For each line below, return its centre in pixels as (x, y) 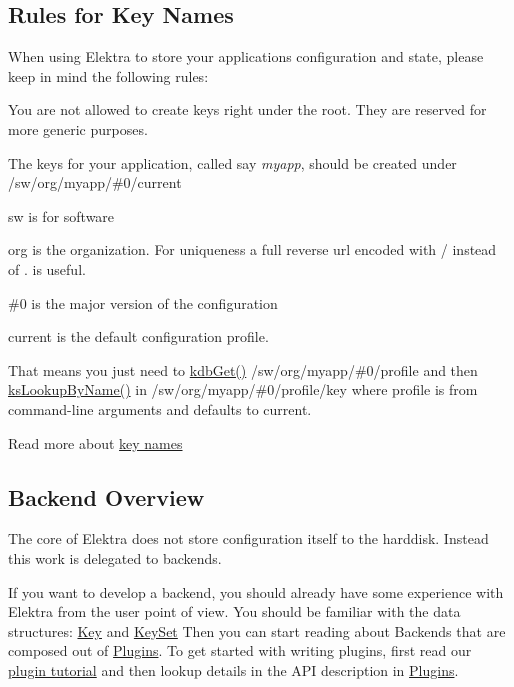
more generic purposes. (78, 128)
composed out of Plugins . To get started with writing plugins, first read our (240, 650)
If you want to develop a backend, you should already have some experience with (256, 591)
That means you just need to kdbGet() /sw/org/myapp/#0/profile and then (243, 369)
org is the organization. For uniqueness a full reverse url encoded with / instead (252, 249)
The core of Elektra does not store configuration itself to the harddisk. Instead (248, 538)
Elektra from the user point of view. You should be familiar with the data (234, 611)
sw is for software (61, 215)
